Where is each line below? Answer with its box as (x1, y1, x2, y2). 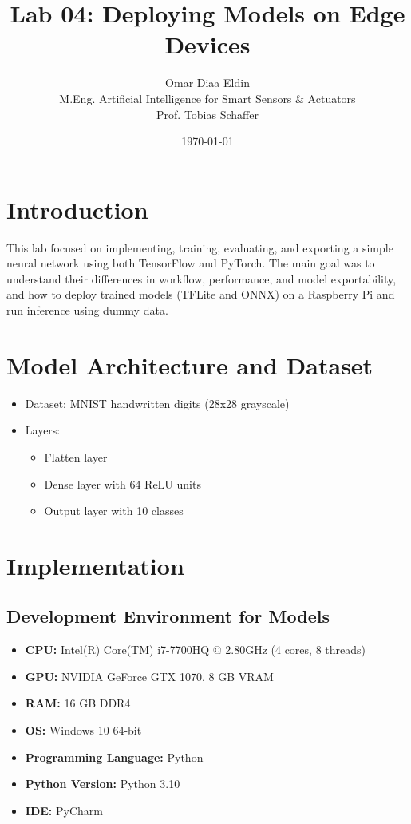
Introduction (6, 192, 148, 225)
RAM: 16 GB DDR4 (25, 695, 131, 711)
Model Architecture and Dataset (6, 348, 373, 381)
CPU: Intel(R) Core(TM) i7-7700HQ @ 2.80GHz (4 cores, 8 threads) (25, 641, 366, 658)
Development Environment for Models (6, 604, 330, 628)
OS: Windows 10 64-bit (25, 722, 142, 739)
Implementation (6, 549, 184, 581)
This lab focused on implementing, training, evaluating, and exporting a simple (6, 239, 393, 256)
